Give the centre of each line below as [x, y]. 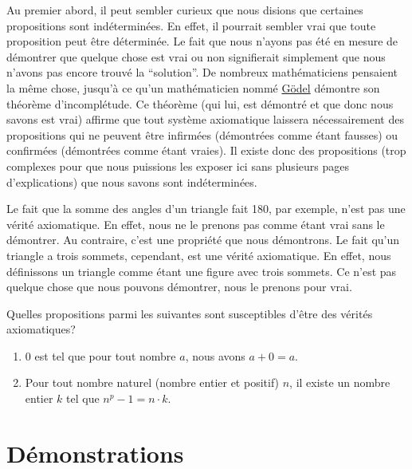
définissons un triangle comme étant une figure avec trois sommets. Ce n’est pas [202, 271]
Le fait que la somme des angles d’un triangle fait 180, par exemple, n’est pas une [206, 209]
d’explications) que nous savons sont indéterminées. [132, 181]
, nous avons [215, 355]
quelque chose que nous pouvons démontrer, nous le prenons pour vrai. [179, 287]
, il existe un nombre [340, 382]
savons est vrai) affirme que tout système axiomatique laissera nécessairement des [205, 119]
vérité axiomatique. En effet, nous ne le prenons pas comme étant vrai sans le [196, 224]
